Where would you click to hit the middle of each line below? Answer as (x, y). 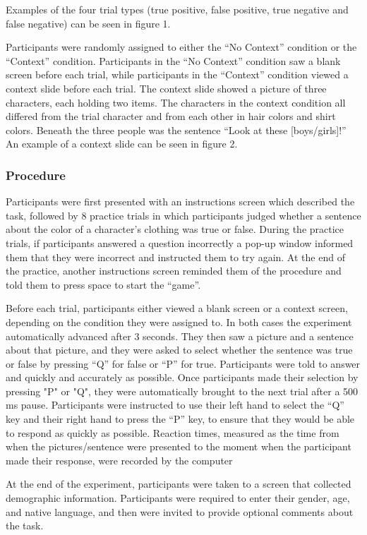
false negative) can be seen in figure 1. (88, 23)
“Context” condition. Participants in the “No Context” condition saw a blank (173, 60)
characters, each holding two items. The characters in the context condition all (176, 102)
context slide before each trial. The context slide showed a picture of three (166, 88)
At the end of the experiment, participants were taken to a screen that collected (179, 484)
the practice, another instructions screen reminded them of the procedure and (174, 271)
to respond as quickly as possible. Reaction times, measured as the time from (173, 432)
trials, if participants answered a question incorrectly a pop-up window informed (180, 242)
